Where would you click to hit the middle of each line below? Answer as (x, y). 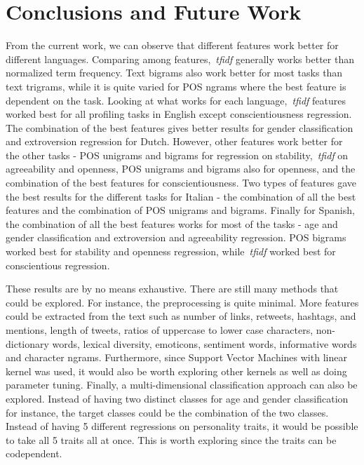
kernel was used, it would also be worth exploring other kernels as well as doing (176, 371)
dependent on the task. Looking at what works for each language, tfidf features (176, 100)
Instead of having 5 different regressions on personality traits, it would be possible (182, 426)
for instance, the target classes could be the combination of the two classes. (167, 412)
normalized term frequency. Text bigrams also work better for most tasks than (174, 73)
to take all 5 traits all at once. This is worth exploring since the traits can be (171, 439)
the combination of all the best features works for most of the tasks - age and (172, 223)
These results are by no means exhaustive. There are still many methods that (172, 289)
